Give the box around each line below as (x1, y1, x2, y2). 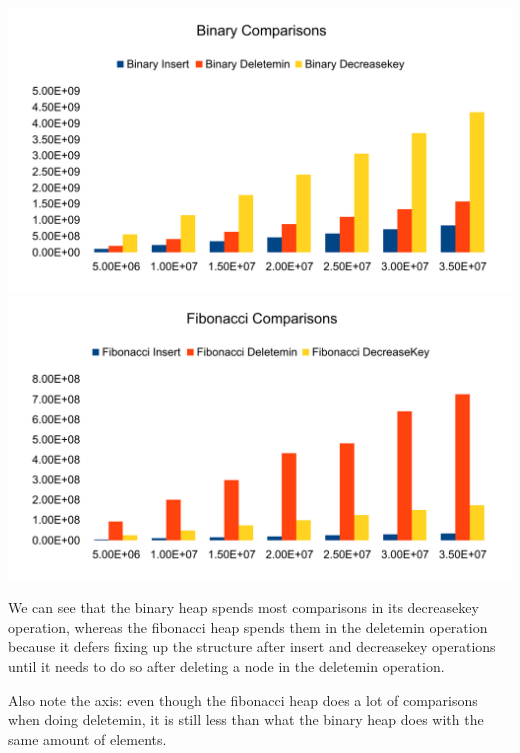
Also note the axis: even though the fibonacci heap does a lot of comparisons (8, 689, 478, 710)
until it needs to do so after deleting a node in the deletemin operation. (8, 655, 445, 676)
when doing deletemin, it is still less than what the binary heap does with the (8, 709, 484, 730)
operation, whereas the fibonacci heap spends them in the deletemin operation (8, 616, 488, 637)
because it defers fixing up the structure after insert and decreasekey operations (8, 636, 496, 657)
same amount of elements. (8, 728, 167, 749)
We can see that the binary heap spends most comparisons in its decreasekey (8, 597, 479, 618)
